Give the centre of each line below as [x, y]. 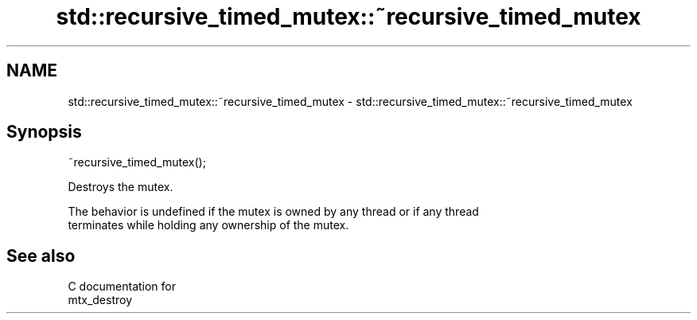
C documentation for [122, 287]
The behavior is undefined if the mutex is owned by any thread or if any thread [273, 212]
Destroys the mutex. [121, 187]
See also [41, 256]
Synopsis [44, 132]
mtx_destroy [100, 300]
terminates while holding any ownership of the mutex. [208, 225]
